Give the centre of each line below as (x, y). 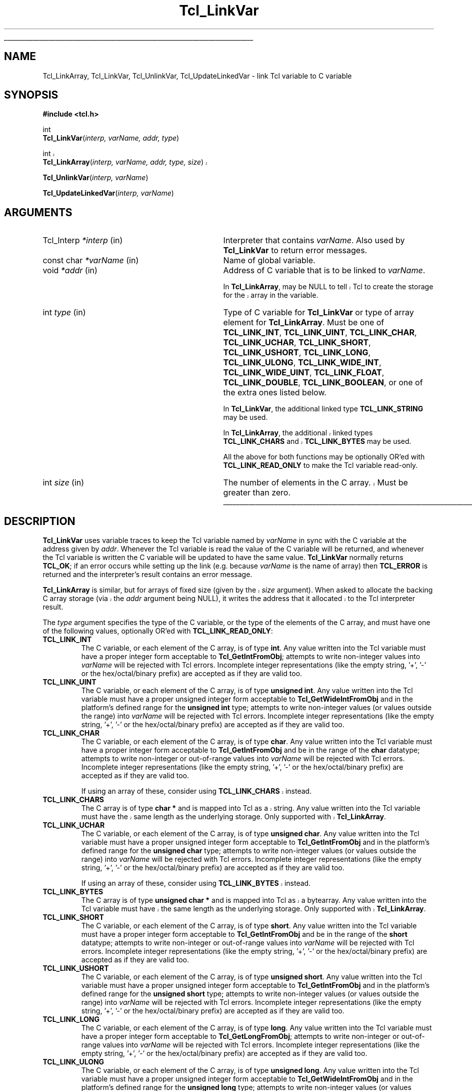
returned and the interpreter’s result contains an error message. (147, 575)
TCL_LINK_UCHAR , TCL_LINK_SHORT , (297, 343)
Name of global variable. (269, 260)
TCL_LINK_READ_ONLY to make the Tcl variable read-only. (320, 465)
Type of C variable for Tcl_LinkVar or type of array (318, 313)
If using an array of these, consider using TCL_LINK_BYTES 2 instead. (196, 883)
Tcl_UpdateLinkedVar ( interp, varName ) (108, 193)
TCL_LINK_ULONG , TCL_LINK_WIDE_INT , (302, 363)
